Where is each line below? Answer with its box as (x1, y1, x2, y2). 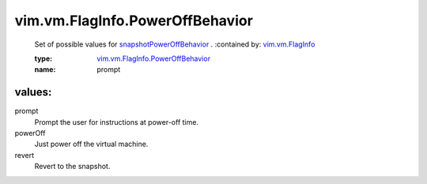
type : (34, 54, 53, 63)
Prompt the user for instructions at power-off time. (34, 117, 199, 126)
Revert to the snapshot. (34, 162, 111, 171)
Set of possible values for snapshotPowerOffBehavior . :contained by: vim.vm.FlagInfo (34, 39, 316, 49)
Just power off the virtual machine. (34, 139, 149, 149)
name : (34, 65, 56, 74)
